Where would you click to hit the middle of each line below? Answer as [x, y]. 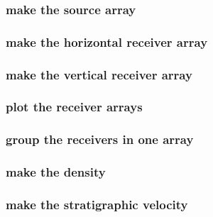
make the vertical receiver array [99, 74]
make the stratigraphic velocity [97, 204]
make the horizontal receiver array [107, 41]
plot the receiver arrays [74, 107]
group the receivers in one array [100, 139]
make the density [56, 172]
